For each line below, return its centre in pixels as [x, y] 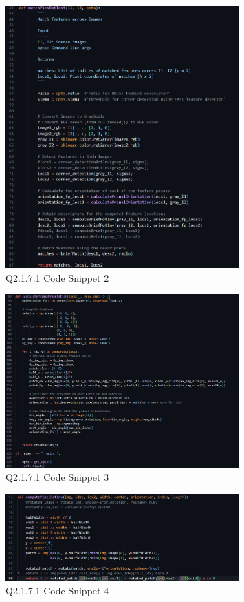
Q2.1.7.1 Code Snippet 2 [57, 277]
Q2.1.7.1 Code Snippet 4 [57, 591]
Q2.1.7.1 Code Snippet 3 [57, 477]
